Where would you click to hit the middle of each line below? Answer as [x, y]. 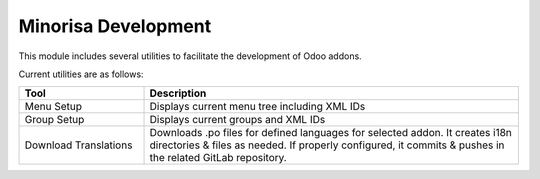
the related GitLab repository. [218, 158]
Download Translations [78, 145]
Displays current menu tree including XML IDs [257, 107]
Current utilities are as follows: [81, 74]
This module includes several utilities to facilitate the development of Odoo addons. [190, 56]
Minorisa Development [115, 26]
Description [178, 93]
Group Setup [54, 120]
